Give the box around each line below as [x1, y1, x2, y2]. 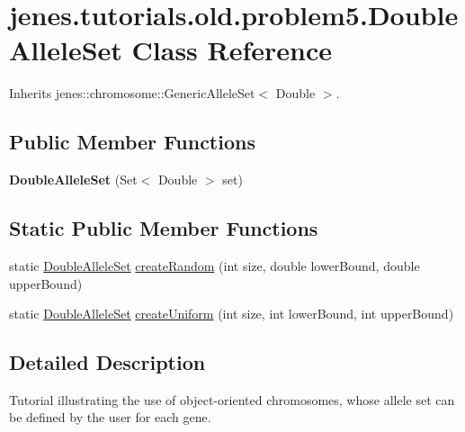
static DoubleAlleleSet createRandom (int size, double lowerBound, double [9, 256, 420, 274]
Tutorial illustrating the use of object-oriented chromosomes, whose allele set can [9, 390, 455, 409]
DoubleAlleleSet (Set [9, 170, 138, 189]
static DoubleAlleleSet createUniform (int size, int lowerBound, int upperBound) [9, 304, 454, 323]
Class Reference [131, 31, 333, 68]
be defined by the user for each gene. [9, 408, 211, 427]
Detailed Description [9, 348, 206, 376]
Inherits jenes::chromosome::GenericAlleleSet [9, 84, 255, 103]
